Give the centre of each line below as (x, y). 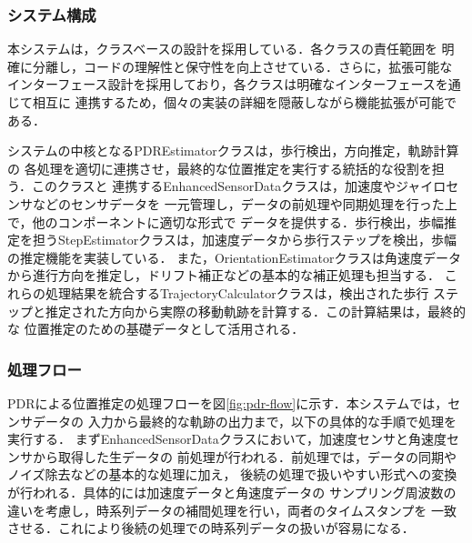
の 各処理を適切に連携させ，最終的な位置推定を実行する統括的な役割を (220, 168)
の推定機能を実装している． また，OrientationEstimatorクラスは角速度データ (235, 257)
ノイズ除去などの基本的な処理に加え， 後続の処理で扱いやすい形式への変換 (232, 474)
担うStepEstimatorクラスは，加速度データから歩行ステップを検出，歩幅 (244, 240)
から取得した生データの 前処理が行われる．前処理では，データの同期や (244, 456)
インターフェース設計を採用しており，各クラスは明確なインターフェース (221, 84)
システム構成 (52, 14)
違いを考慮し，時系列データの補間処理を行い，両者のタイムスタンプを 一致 (232, 510)
